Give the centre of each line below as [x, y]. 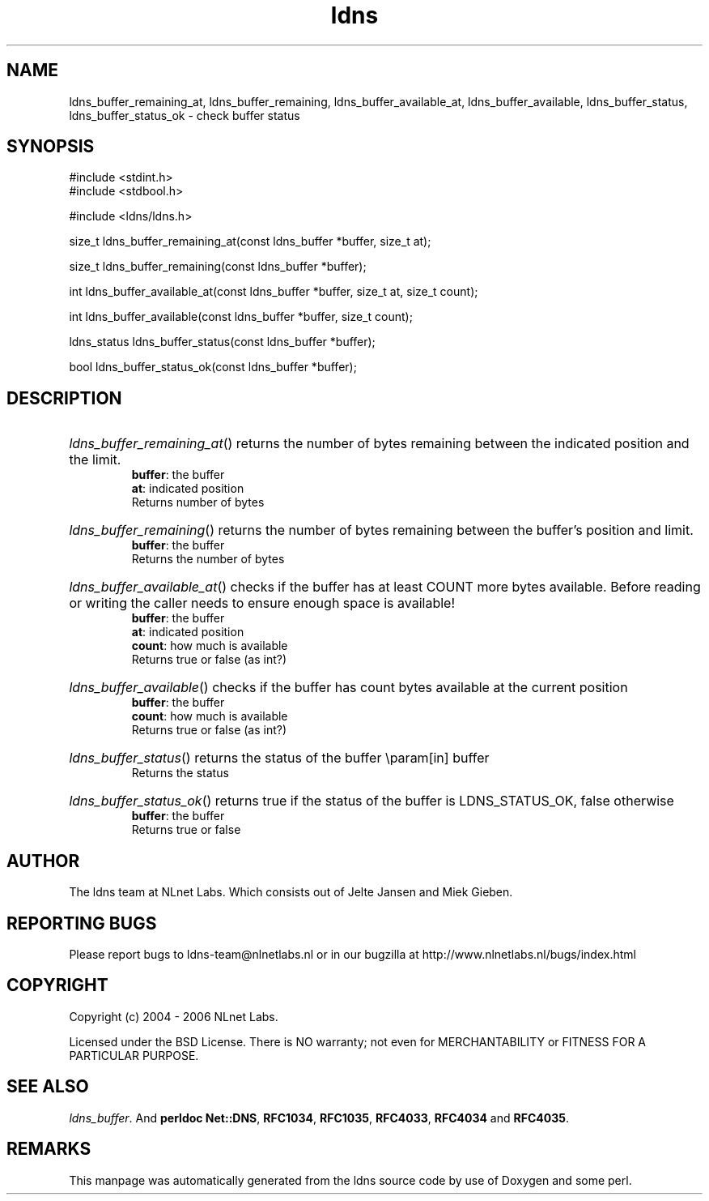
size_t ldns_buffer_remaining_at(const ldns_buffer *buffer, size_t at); [250, 241]
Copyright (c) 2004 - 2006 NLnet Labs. [174, 1016]
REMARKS [49, 1149]
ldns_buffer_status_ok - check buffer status [185, 115]
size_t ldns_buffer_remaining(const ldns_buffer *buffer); [218, 267]
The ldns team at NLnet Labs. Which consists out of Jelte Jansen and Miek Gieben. [291, 892]
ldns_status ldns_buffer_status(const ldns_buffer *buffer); [222, 342]
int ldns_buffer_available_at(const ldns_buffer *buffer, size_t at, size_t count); [274, 292]
